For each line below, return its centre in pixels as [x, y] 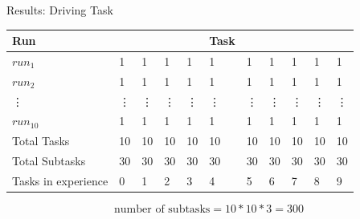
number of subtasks [162, 210]
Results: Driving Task [60, 10]
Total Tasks [41, 141]
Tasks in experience [60, 180]
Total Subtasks [49, 161]
